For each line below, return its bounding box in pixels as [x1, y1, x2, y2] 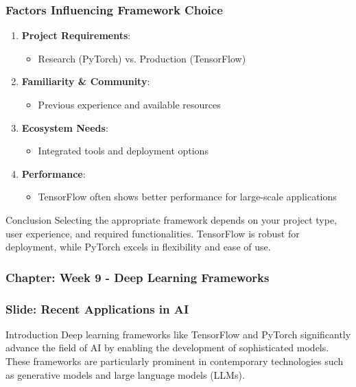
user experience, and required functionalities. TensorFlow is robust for [5, 226, 300, 240]
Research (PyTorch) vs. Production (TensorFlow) [38, 51, 246, 65]
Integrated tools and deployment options [38, 143, 209, 158]
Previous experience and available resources [38, 97, 221, 111]
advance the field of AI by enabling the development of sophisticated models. [5, 340, 329, 355]
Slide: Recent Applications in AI [5, 300, 189, 317]
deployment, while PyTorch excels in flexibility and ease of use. [5, 239, 271, 254]
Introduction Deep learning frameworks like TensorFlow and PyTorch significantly [5, 327, 351, 341]
